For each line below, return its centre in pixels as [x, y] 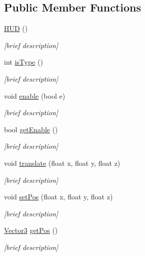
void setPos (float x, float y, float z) [58, 197]
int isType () [23, 62]
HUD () [16, 28]
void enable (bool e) [35, 95]
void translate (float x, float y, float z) [62, 163]
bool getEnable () [31, 129]
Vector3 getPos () [31, 230]
